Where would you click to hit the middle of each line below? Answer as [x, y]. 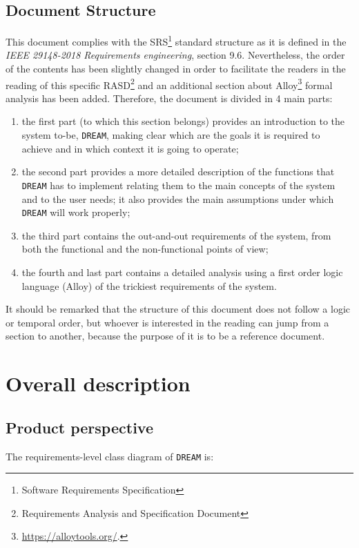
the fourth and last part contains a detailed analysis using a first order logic [182, 272]
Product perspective [79, 427]
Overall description [98, 383]
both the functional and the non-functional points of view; [145, 249]
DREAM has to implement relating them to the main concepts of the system [178, 185]
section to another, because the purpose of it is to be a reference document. [165, 336]
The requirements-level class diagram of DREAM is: [110, 456]
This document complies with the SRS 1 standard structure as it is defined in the [176, 40]
